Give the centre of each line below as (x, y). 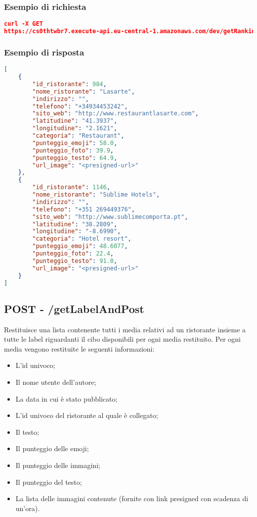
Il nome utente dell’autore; (56, 382)
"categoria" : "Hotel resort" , (82, 239)
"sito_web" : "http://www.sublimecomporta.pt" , (110, 217)
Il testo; (27, 432)
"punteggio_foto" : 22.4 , (73, 254)
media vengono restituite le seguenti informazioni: (79, 348)
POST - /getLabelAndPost (74, 308)
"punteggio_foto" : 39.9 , (73, 150)
